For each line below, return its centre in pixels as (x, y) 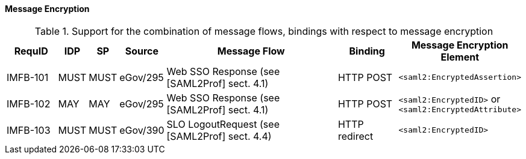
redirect (355, 136)
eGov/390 (142, 130)
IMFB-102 (29, 103)
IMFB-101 (28, 77)
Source (142, 51)
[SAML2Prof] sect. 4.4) (219, 136)
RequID (31, 51)
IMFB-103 (29, 130)
